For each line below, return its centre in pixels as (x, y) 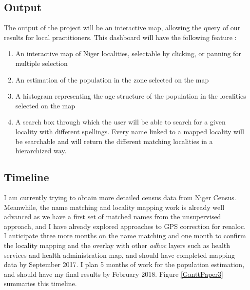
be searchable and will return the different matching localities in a (114, 141)
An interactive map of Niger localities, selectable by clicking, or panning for (128, 53)
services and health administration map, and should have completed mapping (120, 255)
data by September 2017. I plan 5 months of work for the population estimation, (124, 264)
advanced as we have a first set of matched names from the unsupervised (113, 217)
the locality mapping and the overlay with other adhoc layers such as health (117, 245)
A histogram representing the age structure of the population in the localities (131, 96)
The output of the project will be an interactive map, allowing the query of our (122, 28)
